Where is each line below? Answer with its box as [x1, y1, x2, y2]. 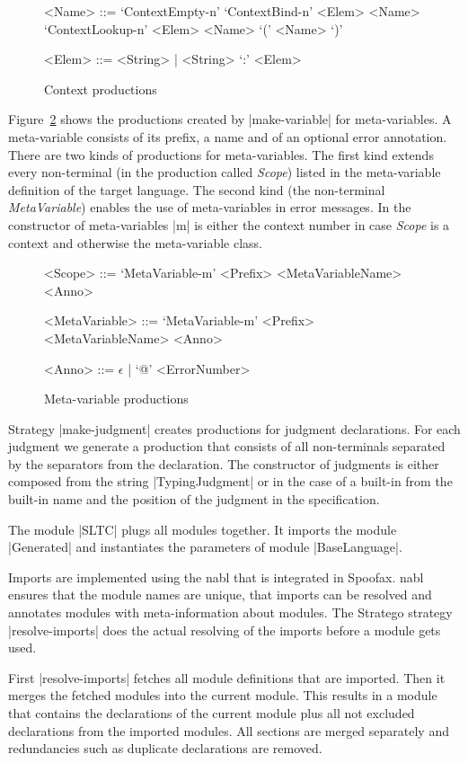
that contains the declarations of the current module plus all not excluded [8, 704, 415, 722]
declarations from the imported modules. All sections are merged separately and [8, 721, 449, 740]
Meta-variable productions [44, 389, 189, 408]
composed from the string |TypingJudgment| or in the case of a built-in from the [8, 472, 453, 491]
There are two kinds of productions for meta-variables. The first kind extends [8, 145, 434, 164]
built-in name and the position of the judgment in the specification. [8, 490, 380, 509]
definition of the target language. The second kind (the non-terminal [8, 180, 385, 199]
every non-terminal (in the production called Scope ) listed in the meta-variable [8, 163, 441, 182]
